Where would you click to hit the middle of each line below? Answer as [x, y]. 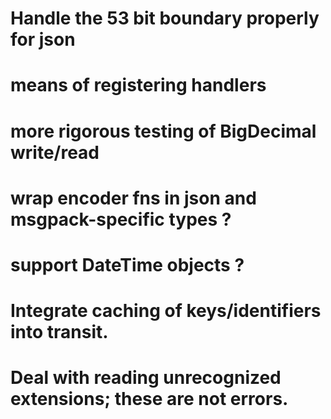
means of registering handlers [138, 85]
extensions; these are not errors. [149, 399]
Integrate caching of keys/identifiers [166, 311]
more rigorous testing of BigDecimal [163, 131]
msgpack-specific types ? [121, 219]
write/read [55, 152]
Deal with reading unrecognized [146, 378]
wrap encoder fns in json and [133, 198]
